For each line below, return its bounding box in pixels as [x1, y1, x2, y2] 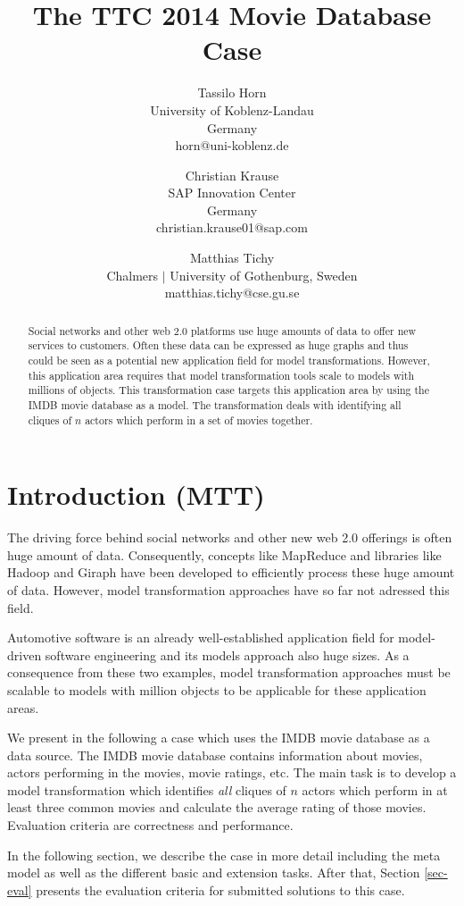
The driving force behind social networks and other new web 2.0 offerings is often [7, 528, 452, 547]
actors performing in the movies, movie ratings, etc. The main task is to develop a [7, 763, 457, 782]
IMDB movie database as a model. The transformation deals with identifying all [28, 397, 402, 412]
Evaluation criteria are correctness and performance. [7, 816, 294, 835]
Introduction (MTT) [7, 476, 265, 513]
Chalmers [106, 265, 159, 284]
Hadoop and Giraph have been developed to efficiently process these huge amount [7, 563, 455, 582]
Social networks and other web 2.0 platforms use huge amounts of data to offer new [28, 323, 417, 338]
